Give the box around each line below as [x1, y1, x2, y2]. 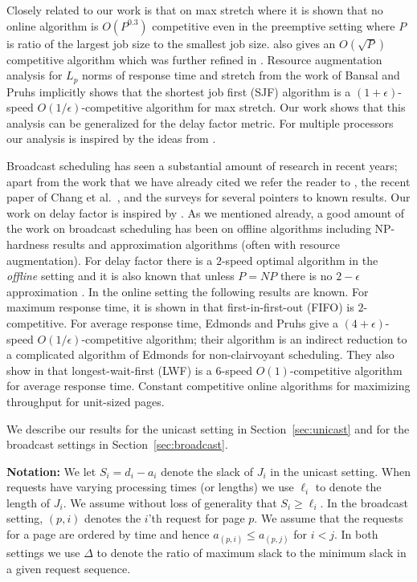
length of [6, 494, 51, 511]
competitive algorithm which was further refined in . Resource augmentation [6, 51, 382, 67]
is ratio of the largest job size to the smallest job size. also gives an [6, 35, 336, 51]
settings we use [6, 544, 80, 561]
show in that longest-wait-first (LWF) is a [6, 361, 212, 378]
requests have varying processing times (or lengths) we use [6, 478, 294, 495]
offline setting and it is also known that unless [6, 267, 235, 284]
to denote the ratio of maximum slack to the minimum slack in [96, 544, 407, 561]
